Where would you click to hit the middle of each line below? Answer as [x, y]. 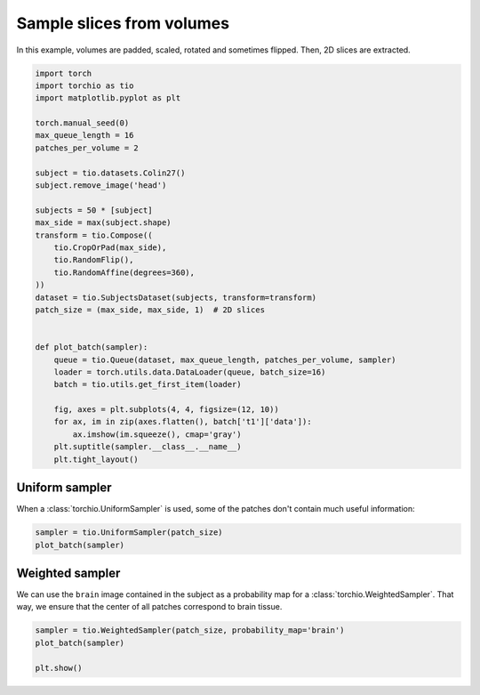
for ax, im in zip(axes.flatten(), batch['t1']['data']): [183, 422]
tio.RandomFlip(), [94, 260]
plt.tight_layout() [96, 459]
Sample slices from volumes [123, 23]
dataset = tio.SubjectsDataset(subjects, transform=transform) [176, 297]
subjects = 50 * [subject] [94, 210]
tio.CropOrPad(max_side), [110, 248]
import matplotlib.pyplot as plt [108, 98]
